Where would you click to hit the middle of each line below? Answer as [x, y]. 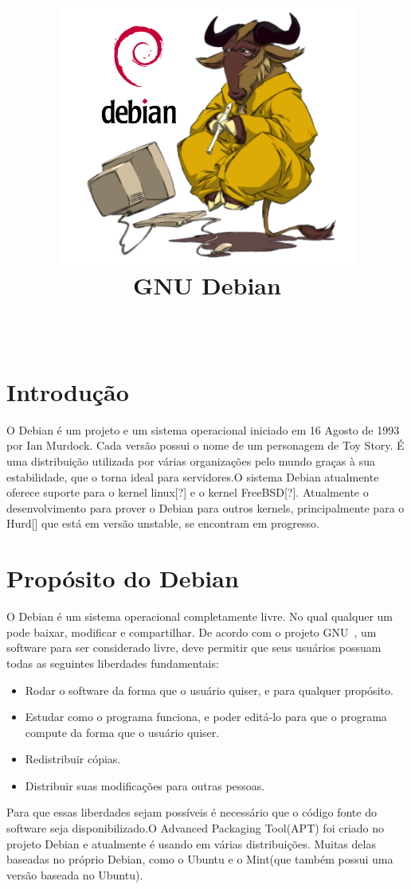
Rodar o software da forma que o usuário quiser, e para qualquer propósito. [209, 690]
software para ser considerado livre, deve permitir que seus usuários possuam [194, 647]
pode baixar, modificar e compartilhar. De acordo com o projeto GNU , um [192, 632]
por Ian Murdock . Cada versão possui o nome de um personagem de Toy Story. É [205, 445]
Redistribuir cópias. [73, 759]
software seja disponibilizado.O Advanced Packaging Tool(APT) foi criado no [196, 828]
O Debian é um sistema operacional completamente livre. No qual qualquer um [200, 616]
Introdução [68, 391]
